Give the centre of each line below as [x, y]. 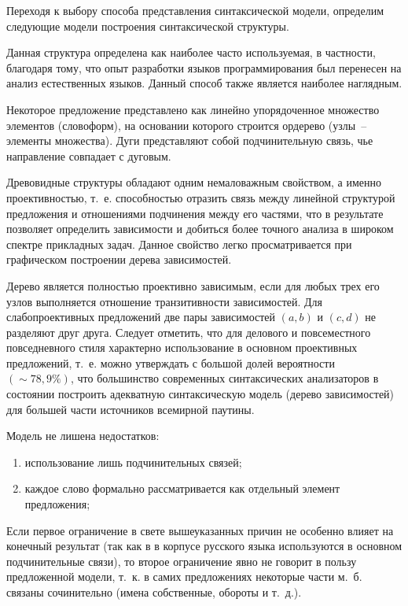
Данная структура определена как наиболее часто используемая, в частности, [191, 52]
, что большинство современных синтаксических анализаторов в [224, 378]
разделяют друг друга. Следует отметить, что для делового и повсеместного [189, 332]
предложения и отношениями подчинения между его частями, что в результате [195, 213]
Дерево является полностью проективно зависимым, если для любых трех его [193, 285]
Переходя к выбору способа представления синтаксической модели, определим [195, 10]
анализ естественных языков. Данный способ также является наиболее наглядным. [204, 83]
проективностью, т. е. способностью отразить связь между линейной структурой [201, 197]
